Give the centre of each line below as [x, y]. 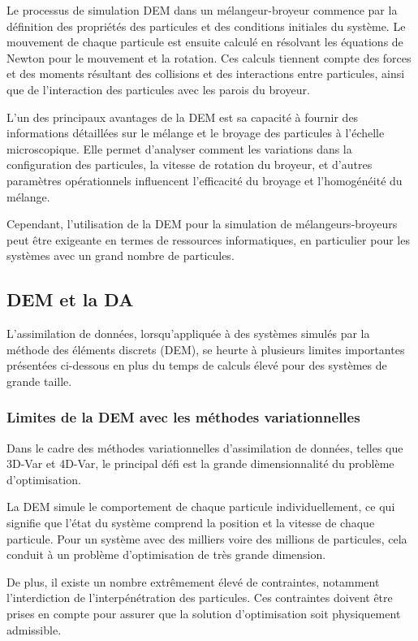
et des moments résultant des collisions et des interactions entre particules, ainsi [206, 74]
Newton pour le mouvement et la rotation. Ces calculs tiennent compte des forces [209, 57]
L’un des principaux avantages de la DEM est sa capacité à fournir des [183, 117]
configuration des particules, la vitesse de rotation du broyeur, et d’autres [190, 165]
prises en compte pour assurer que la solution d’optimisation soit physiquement [204, 614]
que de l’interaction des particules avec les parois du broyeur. [158, 89]
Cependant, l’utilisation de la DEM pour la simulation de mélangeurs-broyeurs [202, 224]
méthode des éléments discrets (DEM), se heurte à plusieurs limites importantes [206, 349]
